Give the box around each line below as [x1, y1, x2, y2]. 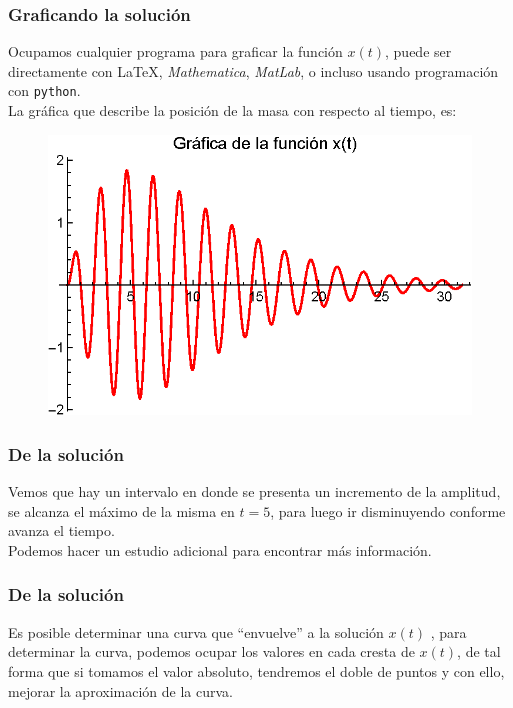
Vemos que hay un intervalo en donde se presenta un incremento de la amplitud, [8, 481, 501, 502]
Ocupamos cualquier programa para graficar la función [8, 41, 343, 62]
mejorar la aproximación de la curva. [8, 680, 233, 701]
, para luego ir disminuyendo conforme [270, 500, 506, 521]
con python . [8, 80, 81, 101]
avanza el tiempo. [8, 520, 115, 541]
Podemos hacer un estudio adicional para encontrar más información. [8, 539, 432, 560]
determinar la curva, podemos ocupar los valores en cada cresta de [8, 641, 415, 662]
